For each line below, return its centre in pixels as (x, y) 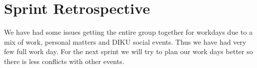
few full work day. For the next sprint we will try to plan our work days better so (128, 51)
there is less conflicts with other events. (64, 61)
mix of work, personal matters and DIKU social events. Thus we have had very (125, 41)
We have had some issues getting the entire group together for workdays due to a (128, 32)
